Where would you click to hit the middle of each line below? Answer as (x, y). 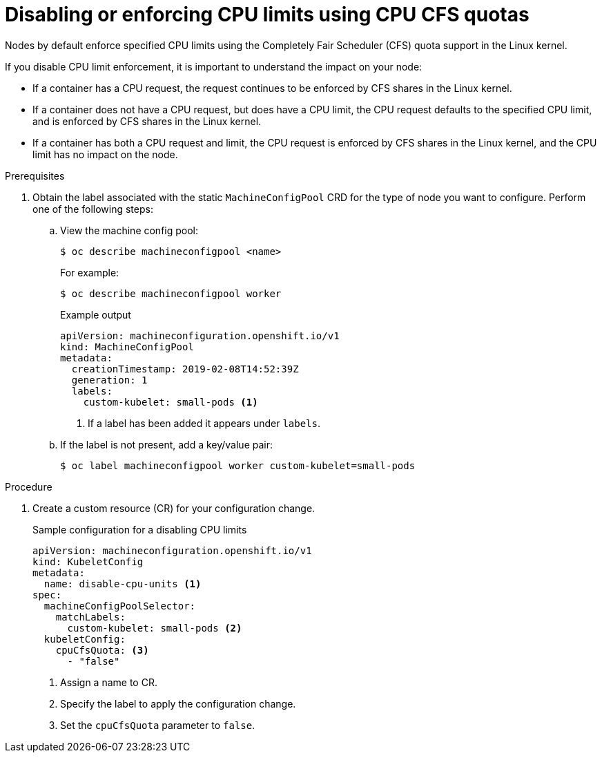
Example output (96, 314)
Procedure (29, 486)
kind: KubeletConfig (88, 561)
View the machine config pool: (129, 230)
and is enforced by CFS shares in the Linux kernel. (147, 121)
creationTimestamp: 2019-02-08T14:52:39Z (185, 369)
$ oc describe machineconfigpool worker (171, 293)
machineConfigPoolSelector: (120, 606)
